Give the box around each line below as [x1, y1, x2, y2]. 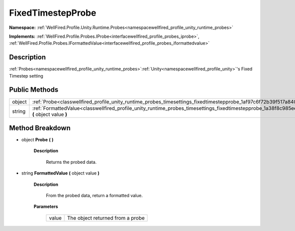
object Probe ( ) [21, 137, 54, 143]
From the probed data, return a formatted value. [46, 193, 143, 198]
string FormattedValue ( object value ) [21, 170, 100, 176]
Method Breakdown [9, 124, 71, 132]
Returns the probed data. [46, 159, 97, 165]
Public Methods [9, 86, 59, 94]
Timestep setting [9, 73, 44, 78]
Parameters [33, 204, 59, 209]
